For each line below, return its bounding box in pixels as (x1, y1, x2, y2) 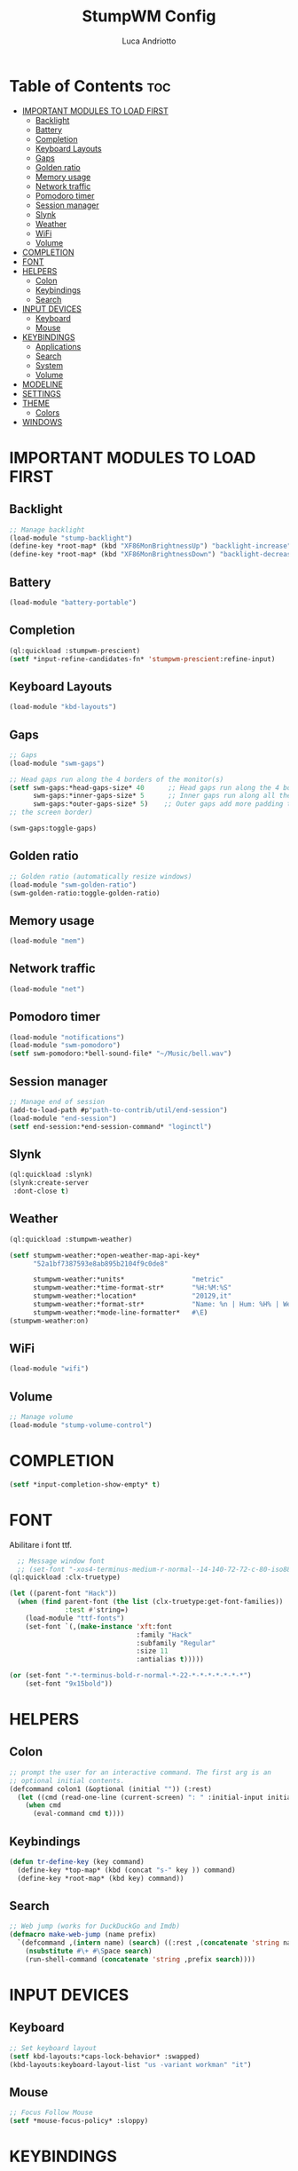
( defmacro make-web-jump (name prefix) (9, 1930, 157, 1939)
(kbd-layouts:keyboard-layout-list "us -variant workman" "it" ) (9, 2060, 252, 2069)
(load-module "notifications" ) (9, 1032, 125, 1042)
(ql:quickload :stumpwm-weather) (9, 1235, 133, 1243)
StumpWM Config (82, 6, 216, 27)
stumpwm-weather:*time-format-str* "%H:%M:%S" (32, 1283, 232, 1292)
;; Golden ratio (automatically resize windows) (9, 872, 192, 880)
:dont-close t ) (12, 1187, 69, 1196)
